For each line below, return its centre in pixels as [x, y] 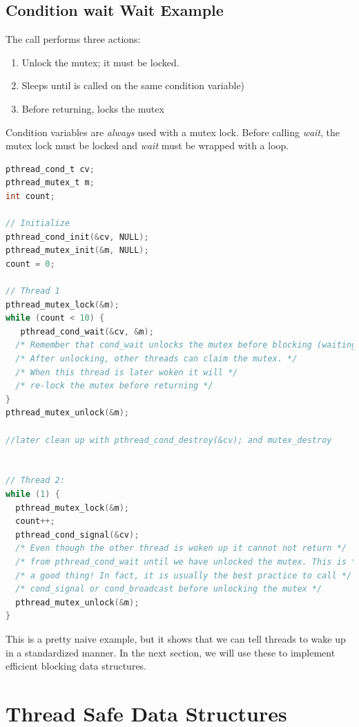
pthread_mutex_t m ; [50, 183]
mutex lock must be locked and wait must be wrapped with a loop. [147, 145]
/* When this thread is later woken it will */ [127, 372]
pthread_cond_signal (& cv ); [77, 535]
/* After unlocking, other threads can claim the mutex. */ [156, 359]
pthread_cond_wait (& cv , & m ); [87, 331]
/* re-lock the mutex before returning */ [114, 386]
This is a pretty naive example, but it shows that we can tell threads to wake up [176, 638]
